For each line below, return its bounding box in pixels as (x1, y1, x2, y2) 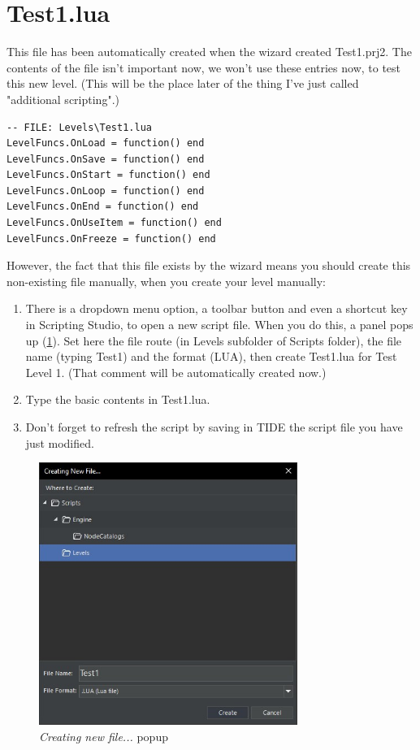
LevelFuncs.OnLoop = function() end (6, 184, 205, 197)
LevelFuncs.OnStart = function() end (6, 169, 210, 181)
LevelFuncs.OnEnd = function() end (6, 201, 199, 213)
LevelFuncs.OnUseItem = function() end (6, 217, 222, 229)
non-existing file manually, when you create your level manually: (6, 272, 326, 289)
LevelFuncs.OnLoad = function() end (6, 137, 205, 150)
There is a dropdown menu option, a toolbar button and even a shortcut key (25, 300, 408, 317)
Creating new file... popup (39, 727, 168, 744)
